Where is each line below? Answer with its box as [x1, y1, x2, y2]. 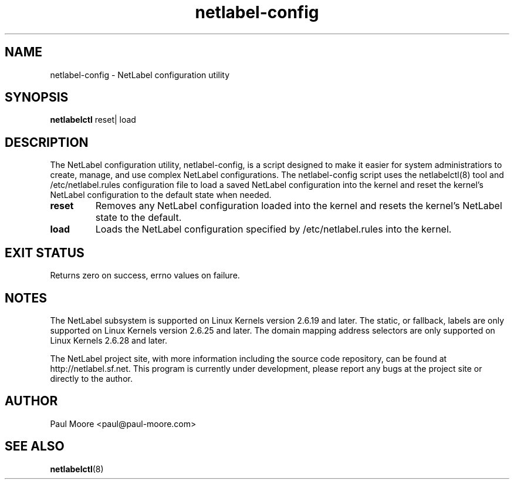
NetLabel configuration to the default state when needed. [50, 190, 272, 200]
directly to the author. [50, 373, 133, 384]
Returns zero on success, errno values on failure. [50, 270, 240, 281]
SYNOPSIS [5, 90, 69, 105]
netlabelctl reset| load [50, 115, 136, 125]
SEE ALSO [5, 439, 65, 454]
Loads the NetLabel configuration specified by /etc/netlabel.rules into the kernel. [95, 223, 452, 236]
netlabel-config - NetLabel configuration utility [50, 69, 230, 80]
